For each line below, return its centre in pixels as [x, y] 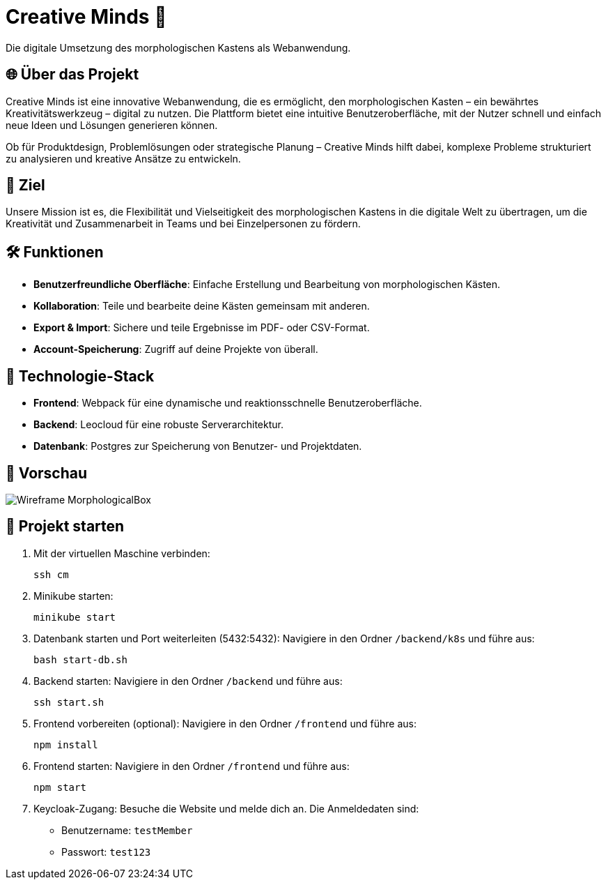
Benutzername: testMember [127, 830]
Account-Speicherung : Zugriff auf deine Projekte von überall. [176, 349]
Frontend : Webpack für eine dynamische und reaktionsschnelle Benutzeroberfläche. [228, 403]
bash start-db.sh [80, 659]
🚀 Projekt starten [65, 527]
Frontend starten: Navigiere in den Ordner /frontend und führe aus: [192, 766]
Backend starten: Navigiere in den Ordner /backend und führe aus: [188, 681]
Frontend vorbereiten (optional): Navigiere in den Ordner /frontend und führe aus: [225, 723]
